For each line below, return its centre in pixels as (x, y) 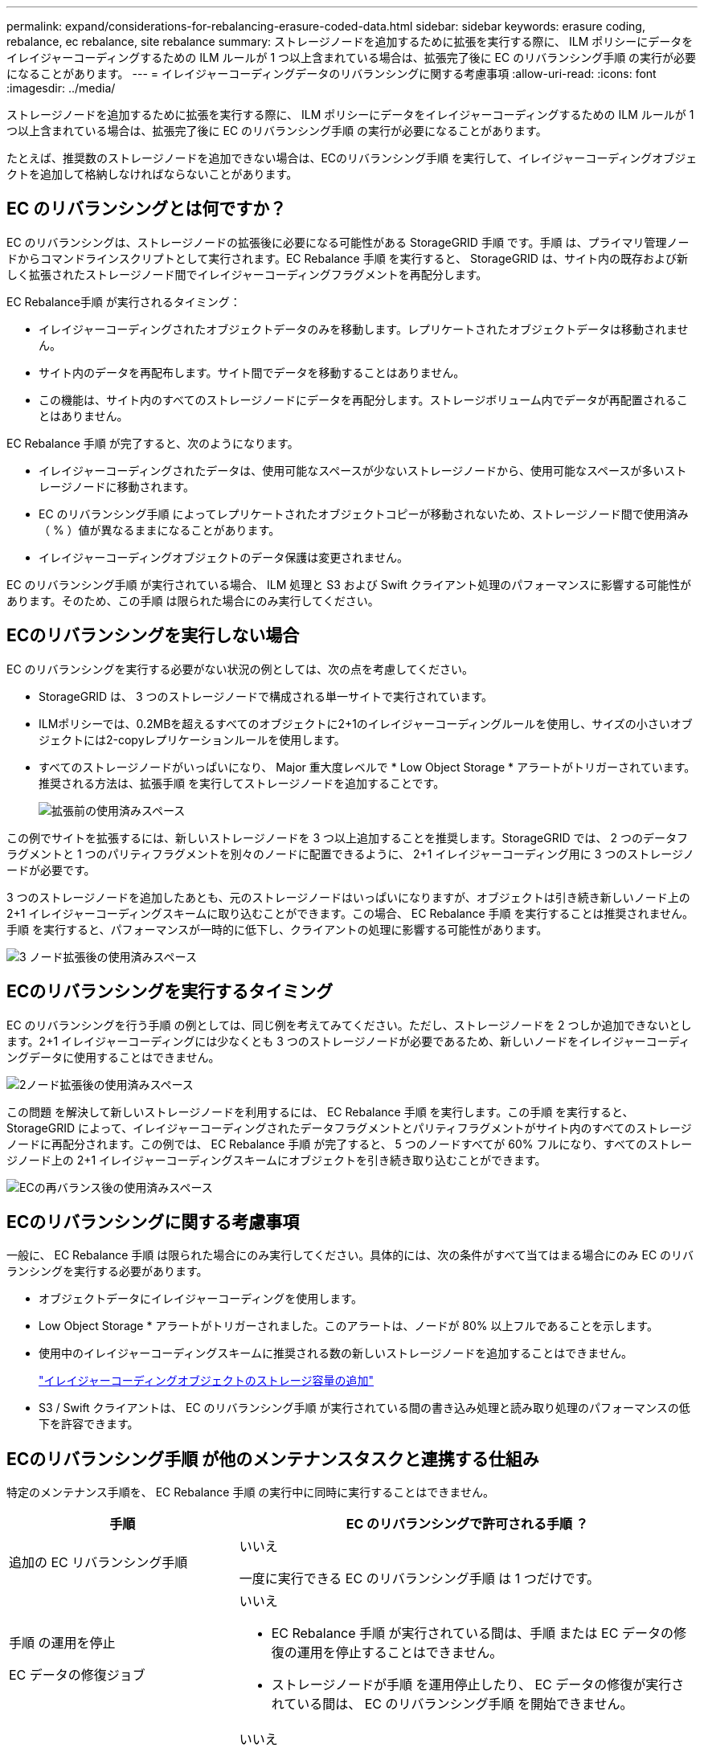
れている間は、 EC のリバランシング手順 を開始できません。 (452, 1704)
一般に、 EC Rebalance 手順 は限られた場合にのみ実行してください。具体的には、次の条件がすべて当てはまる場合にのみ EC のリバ (350, 1255)
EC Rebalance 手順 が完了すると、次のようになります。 (153, 443)
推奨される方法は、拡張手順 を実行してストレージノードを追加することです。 (242, 783)
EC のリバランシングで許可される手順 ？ (467, 1524)
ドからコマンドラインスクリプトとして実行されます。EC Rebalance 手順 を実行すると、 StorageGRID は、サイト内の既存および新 (347, 258)
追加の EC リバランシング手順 (98, 1563)
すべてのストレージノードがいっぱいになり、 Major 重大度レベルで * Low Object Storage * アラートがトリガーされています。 (367, 767)
